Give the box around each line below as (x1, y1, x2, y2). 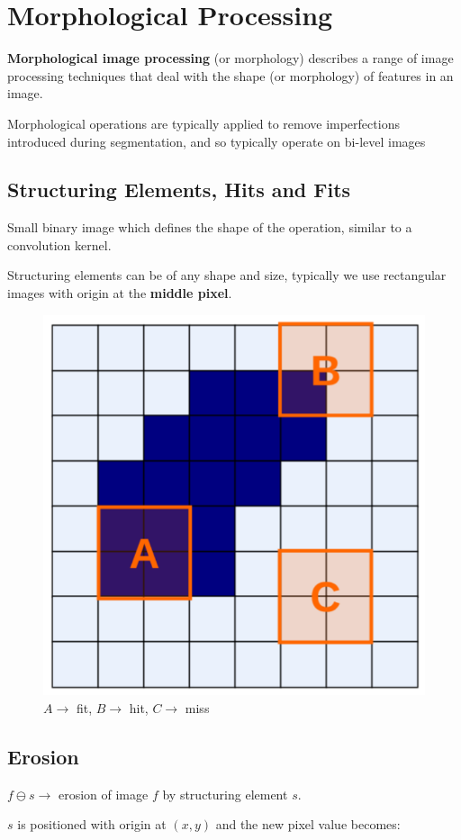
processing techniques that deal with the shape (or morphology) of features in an (7, 66, 454, 85)
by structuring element (162, 784, 288, 803)
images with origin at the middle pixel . (7, 284, 232, 303)
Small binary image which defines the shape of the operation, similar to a (7, 218, 412, 237)
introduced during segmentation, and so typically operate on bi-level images (7, 131, 426, 150)
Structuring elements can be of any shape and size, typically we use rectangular (7, 266, 447, 285)
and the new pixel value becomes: (215, 815, 401, 834)
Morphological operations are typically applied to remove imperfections (7, 113, 400, 132)
